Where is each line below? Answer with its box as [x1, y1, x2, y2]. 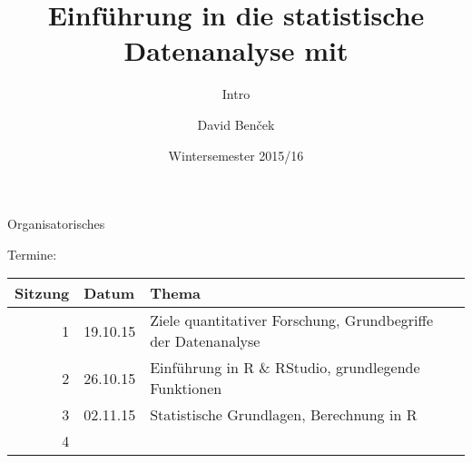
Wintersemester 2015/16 [168, 145, 304, 164]
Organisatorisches [7, 214, 105, 233]
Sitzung [15, 282, 70, 304]
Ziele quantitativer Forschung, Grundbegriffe [150, 310, 433, 331]
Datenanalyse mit [123, 32, 349, 69]
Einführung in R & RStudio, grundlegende [150, 357, 420, 379]
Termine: [7, 244, 57, 263]
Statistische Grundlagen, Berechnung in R [150, 404, 418, 426]
